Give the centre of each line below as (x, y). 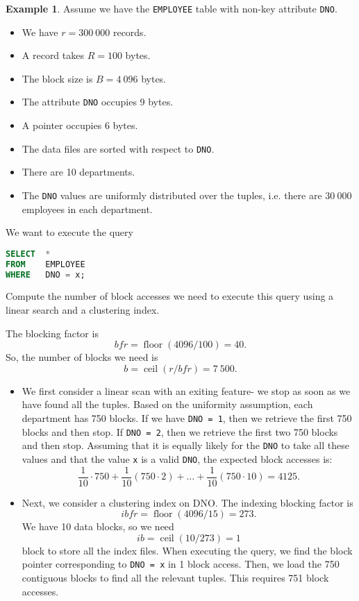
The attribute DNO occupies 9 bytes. (98, 102)
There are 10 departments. (78, 172)
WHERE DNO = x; (45, 274)
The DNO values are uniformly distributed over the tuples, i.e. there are (172, 195)
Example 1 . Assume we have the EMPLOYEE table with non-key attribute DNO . (172, 8)
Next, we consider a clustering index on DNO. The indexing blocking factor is (187, 502)
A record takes (53, 55)
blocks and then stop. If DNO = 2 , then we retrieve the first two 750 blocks (180, 431)
